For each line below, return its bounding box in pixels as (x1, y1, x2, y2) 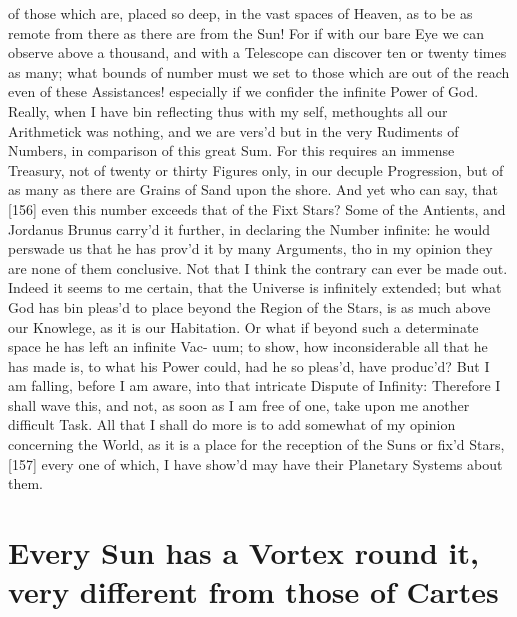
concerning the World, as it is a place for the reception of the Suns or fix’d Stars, (8, 434, 505, 455)
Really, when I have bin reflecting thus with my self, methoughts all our (8, 100, 448, 121)
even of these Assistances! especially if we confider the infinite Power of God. (8, 81, 479, 102)
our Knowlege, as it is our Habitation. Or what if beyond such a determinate (8, 316, 479, 337)
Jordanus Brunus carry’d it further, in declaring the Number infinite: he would (8, 218, 490, 239)
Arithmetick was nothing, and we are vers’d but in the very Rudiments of (8, 120, 459, 141)
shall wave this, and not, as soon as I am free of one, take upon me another (8, 394, 470, 415)
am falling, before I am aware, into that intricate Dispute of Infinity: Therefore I (8, 375, 501, 396)
